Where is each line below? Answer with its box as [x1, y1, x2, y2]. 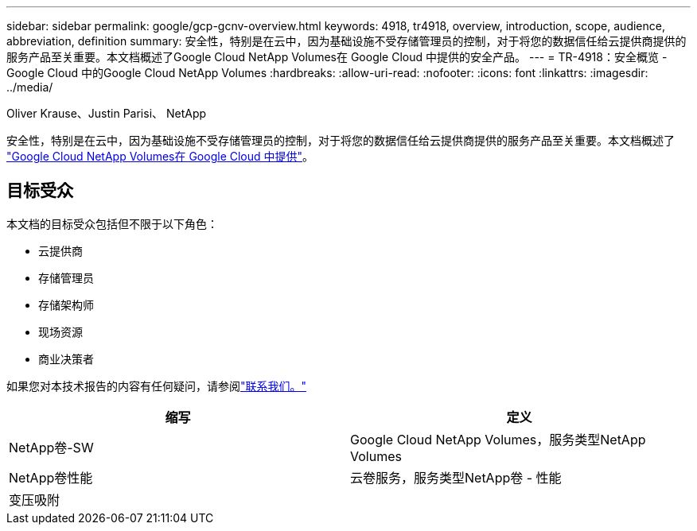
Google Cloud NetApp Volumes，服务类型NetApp [350, 431, 646, 448]
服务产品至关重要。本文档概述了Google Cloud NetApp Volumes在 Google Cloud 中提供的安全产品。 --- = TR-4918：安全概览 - [6, 50, 668, 64]
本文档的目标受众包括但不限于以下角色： [6, 216, 218, 231]
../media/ [6, 80, 53, 94]
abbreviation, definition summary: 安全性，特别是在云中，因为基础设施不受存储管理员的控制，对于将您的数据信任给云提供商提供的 [6, 34, 687, 48]
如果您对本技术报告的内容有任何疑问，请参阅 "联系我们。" [6, 378, 307, 393]
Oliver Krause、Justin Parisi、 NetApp [6, 107, 207, 120]
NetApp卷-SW [9, 439, 94, 455]
